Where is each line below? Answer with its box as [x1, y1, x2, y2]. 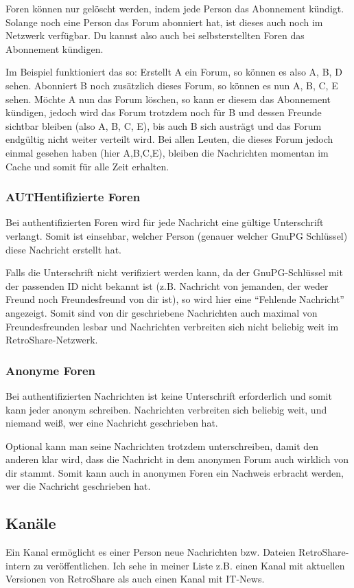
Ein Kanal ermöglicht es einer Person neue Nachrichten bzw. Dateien [5, 545, 296, 559]
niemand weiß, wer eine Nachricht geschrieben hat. [5, 416, 218, 430]
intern [5, 558, 31, 572]
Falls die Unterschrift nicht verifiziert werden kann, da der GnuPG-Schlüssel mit [5, 265, 343, 280]
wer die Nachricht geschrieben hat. [5, 479, 151, 493]
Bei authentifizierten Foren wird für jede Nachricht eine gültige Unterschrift [5, 215, 324, 229]
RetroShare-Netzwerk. [5, 332, 98, 347]
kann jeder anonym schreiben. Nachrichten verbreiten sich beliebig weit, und [5, 402, 327, 416]
